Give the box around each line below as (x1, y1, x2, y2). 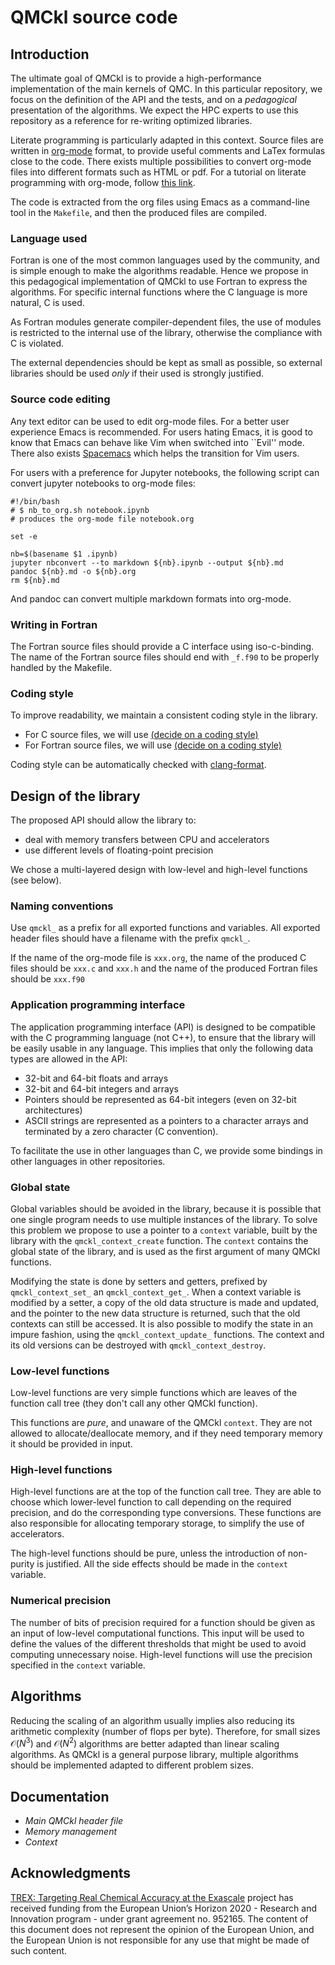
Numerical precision (10, 1594, 112, 1608)
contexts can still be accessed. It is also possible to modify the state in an (10, 1317, 313, 1330)
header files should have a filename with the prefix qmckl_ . (10, 932, 251, 945)
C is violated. (10, 337, 64, 350)
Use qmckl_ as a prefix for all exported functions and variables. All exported (10, 922, 321, 934)
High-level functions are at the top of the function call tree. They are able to (10, 1486, 322, 1498)
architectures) (24, 1104, 83, 1116)
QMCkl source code (10, 6, 178, 29)
